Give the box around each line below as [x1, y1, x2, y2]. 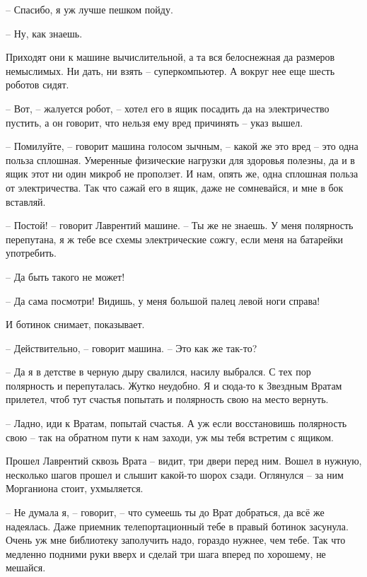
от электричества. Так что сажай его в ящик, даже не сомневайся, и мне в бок [6, 180, 344, 194]
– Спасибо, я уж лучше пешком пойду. [6, 2, 173, 16]
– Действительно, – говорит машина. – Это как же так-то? [6, 340, 257, 355]
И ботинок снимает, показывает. [6, 317, 145, 332]
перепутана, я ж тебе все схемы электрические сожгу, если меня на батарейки [6, 231, 343, 246]
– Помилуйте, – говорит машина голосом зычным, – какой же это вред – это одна [6, 139, 359, 153]
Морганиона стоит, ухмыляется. [6, 481, 144, 496]
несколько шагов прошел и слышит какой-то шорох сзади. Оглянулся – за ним [6, 467, 344, 482]
